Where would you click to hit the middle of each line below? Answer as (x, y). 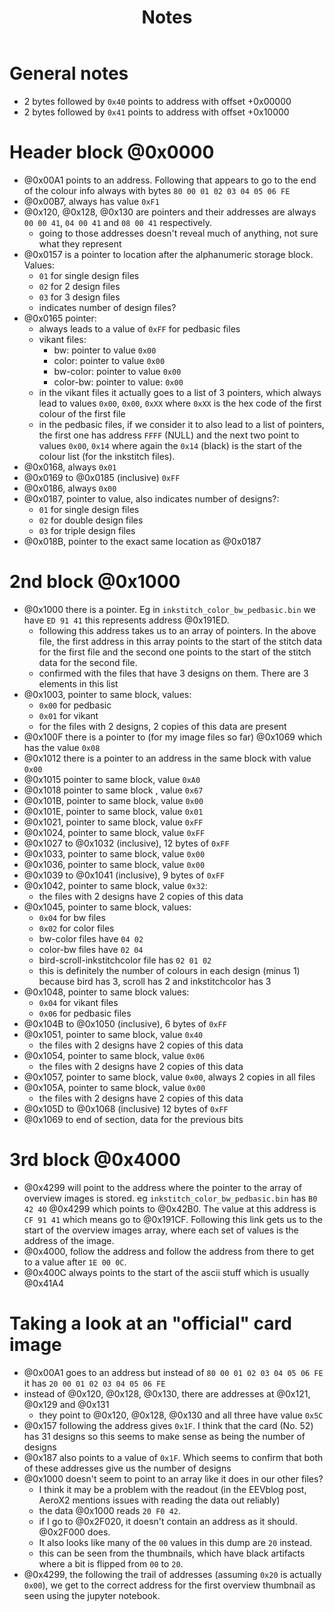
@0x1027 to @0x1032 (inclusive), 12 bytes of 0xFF (126, 843)
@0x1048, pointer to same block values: (106, 992)
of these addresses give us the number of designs (127, 1468)
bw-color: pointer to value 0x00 (117, 371)
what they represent (80, 243)
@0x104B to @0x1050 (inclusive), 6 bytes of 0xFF (125, 1023)
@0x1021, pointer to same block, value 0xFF (113, 822)
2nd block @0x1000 (95, 582)
